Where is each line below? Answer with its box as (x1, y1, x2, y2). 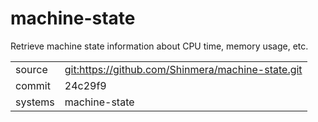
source (15, 62, 48, 76)
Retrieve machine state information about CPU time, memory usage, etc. (10, 40, 309, 52)
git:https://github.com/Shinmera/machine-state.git (64, 62, 303, 76)
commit (15, 78, 51, 92)
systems (15, 95, 55, 109)
